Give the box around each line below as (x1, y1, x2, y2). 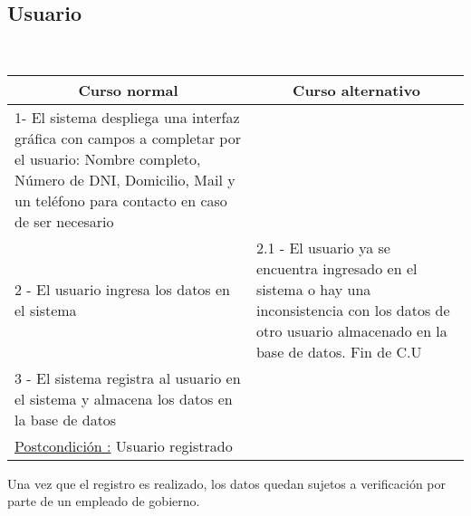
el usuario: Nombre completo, (14, 148, 201, 169)
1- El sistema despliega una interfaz (14, 106, 240, 128)
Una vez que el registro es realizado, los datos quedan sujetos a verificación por (7, 473, 447, 492)
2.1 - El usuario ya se (255, 236, 390, 258)
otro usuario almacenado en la (255, 320, 447, 341)
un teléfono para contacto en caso (14, 189, 227, 211)
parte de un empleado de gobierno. (7, 492, 200, 511)
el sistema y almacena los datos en (14, 387, 233, 409)
